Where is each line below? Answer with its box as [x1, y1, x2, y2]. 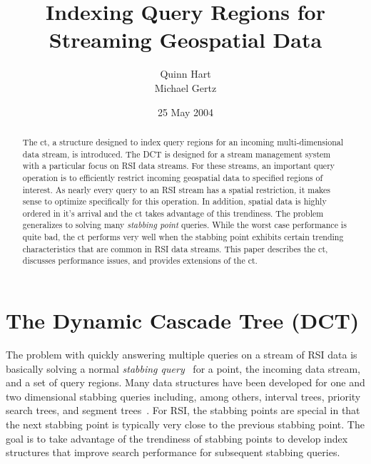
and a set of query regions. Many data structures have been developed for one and [6, 375, 365, 390]
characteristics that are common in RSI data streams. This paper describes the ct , [22, 242, 328, 254]
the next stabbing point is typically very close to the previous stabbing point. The [6, 417, 365, 432]
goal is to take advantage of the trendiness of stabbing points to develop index [6, 431, 348, 445]
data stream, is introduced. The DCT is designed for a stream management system [22, 148, 331, 160]
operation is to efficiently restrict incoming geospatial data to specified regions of [22, 171, 323, 183]
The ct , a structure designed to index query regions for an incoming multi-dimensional [22, 135, 344, 148]
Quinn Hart [160, 66, 211, 81]
